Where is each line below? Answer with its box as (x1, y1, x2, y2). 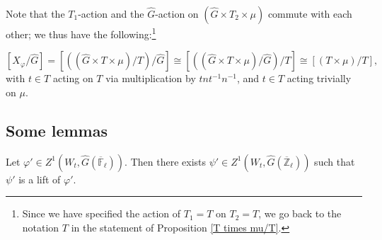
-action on (155, 6, 199, 21)
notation (22, 219, 59, 234)
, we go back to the (258, 206, 342, 221)
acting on (52, 71, 93, 86)
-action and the (78, 6, 144, 21)
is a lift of (18, 171, 61, 186)
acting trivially (286, 71, 352, 86)
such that (314, 154, 355, 168)
